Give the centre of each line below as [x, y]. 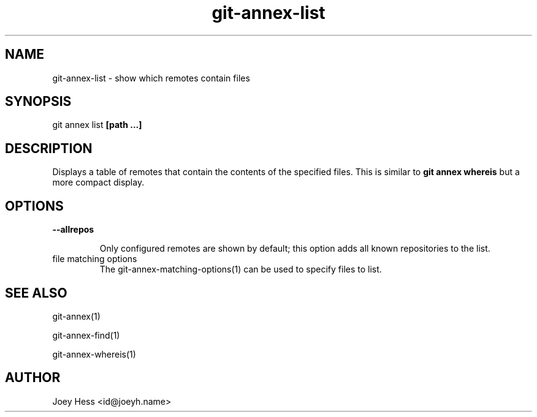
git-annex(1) [76, 316]
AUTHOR [33, 378]
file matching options [95, 259]
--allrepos [73, 230]
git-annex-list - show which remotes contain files [151, 78]
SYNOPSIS [38, 102]
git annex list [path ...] [97, 125]
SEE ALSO [36, 293]
